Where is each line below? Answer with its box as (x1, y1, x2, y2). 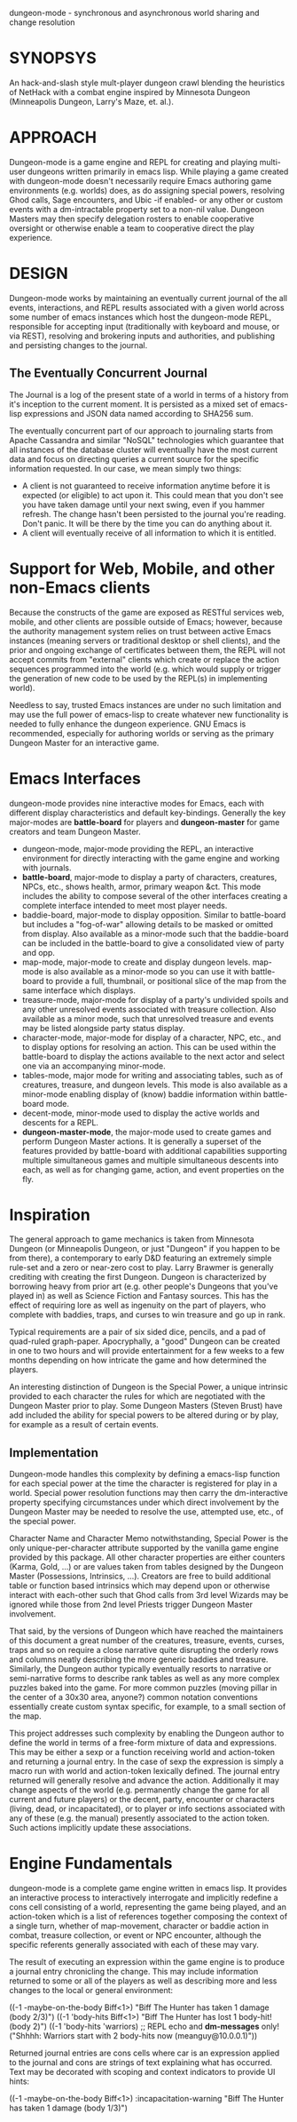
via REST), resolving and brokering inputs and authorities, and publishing (9, 330, 276, 341)
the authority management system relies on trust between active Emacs (9, 625, 272, 636)
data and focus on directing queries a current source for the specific (9, 453, 260, 465)
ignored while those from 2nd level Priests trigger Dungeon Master (9, 1599, 253, 1610)
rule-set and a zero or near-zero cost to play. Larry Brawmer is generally (9, 1262, 274, 1273)
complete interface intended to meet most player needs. (21, 900, 228, 910)
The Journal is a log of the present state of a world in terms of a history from (9, 389, 289, 400)
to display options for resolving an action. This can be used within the (21, 1041, 277, 1052)
